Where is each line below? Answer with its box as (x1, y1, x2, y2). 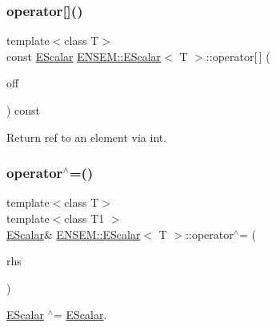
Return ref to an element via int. (6, 128, 167, 145)
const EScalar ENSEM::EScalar (6, 47, 162, 64)
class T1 (64, 210, 105, 226)
